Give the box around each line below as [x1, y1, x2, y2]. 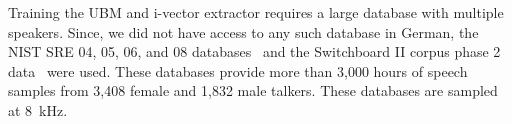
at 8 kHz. [8, 99, 68, 120]
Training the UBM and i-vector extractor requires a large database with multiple [8, 2, 504, 22]
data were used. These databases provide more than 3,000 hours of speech [8, 60, 468, 81]
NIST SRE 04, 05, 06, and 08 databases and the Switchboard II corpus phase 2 [8, 41, 501, 62]
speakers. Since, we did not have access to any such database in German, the [8, 21, 479, 42]
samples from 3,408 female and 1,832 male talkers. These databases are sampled [8, 80, 498, 101]
